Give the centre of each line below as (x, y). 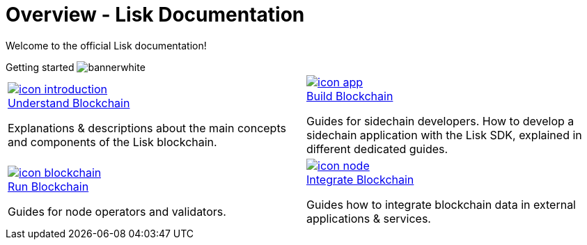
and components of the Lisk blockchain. (112, 142)
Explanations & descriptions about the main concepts (147, 128)
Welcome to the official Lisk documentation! (106, 45)
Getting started (40, 67)
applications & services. (369, 218)
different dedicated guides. (377, 149)
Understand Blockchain (69, 103)
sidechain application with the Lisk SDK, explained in (444, 135)
